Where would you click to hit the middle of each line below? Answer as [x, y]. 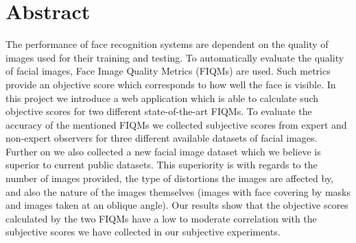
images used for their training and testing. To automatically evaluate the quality [175, 57]
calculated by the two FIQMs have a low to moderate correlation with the [161, 218]
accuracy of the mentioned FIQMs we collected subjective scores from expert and [176, 124]
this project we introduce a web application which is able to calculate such [162, 98]
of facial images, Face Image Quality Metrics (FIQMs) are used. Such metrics [168, 71]
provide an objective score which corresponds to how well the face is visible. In [171, 84]
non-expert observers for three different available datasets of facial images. [162, 138]
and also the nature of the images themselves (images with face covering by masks [178, 191]
